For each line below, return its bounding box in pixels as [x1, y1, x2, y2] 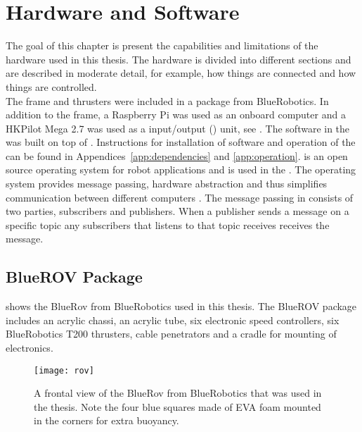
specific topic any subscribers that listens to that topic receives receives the [6, 217, 330, 232]
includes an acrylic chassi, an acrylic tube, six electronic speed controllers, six [6, 312, 340, 327]
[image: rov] [34, 365, 94, 376]
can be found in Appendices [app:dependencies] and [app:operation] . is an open [6, 148, 348, 163]
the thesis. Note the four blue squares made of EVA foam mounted [34, 399, 321, 414]
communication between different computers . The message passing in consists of [6, 190, 354, 204]
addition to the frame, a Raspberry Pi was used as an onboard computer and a [6, 107, 346, 122]
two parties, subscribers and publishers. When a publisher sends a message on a [6, 204, 349, 218]
